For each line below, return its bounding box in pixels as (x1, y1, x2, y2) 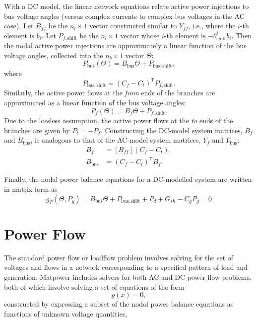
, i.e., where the (188, 20, 236, 31)
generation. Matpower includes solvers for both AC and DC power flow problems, (4, 271, 252, 282)
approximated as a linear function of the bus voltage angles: (4, 97, 186, 108)
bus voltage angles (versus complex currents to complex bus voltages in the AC (4, 10, 245, 21)
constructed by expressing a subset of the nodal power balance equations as (4, 299, 234, 309)
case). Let (4, 20, 34, 31)
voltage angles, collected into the (4, 50, 103, 60)
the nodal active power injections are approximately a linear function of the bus (4, 40, 247, 51)
